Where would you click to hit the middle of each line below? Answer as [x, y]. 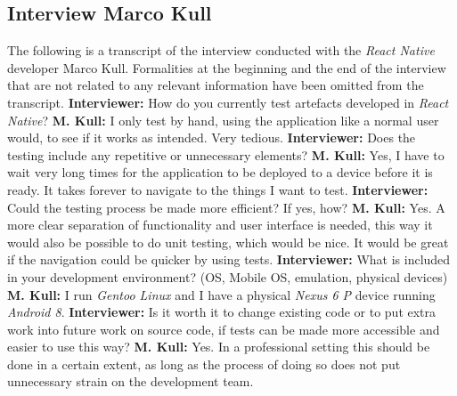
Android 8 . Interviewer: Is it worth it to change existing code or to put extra [222, 312]
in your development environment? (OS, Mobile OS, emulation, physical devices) [228, 276]
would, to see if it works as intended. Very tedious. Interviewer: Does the [212, 137]
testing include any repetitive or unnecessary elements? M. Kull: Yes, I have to [226, 154]
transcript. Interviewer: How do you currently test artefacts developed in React [228, 102]
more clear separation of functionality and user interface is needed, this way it [220, 225]
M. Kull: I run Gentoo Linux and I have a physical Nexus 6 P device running [221, 294]
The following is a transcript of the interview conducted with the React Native [221, 50]
